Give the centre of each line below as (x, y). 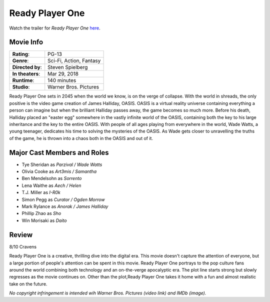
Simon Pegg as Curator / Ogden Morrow (63, 199)
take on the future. (28, 284)
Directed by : (27, 67)
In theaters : (26, 74)
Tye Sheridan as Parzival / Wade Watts (62, 164)
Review (21, 235)
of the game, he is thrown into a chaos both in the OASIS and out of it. (81, 138)
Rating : (21, 54)
